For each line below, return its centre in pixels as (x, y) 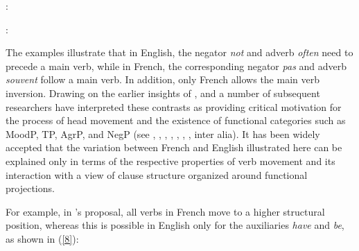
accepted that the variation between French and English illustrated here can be (174, 147)
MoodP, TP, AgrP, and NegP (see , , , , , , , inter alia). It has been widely (163, 133)
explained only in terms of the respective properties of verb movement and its (170, 161)
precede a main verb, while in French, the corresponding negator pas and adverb (176, 66)
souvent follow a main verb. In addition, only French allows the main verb (163, 79)
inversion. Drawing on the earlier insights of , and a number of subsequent (163, 93)
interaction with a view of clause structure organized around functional (157, 174)
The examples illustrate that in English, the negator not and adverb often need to (179, 52)
